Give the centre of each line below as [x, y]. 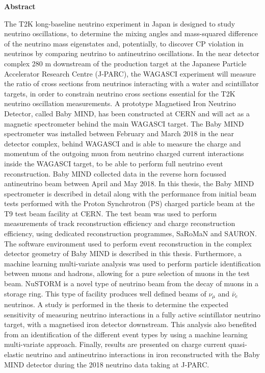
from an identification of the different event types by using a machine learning [126, 334]
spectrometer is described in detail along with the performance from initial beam [130, 193]
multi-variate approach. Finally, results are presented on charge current [115, 344]
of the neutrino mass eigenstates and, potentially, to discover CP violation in [124, 43]
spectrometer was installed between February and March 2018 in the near [119, 133]
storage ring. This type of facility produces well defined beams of [105, 293]
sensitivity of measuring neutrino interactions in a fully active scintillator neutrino [132, 314]
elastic [14, 354]
